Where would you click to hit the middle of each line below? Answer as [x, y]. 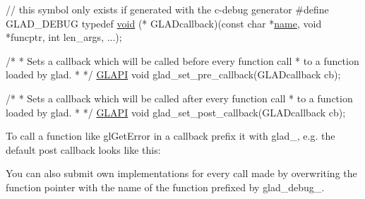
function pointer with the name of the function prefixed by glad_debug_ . [165, 187]
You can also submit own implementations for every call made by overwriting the [181, 173]
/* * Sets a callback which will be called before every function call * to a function [182, 60]
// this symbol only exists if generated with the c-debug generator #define [167, 9]
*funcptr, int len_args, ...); [64, 37]
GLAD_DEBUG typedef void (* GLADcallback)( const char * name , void [164, 23]
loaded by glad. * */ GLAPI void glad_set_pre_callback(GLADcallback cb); [173, 74]
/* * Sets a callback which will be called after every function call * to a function [179, 98]
